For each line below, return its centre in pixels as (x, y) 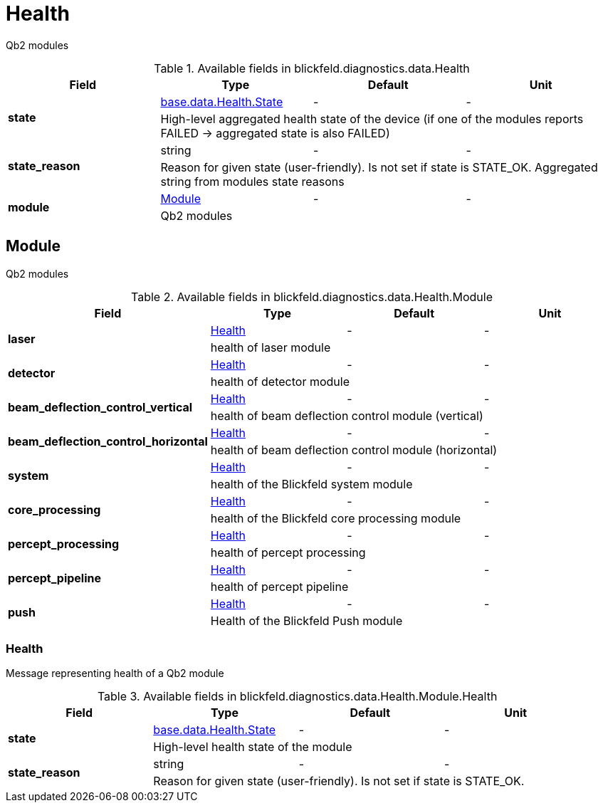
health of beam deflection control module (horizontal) (354, 450)
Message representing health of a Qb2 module (115, 673)
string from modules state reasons (252, 181)
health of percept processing (288, 552)
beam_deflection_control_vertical (100, 407)
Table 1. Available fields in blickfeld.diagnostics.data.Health (312, 68)
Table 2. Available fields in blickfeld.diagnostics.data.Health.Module (312, 297)
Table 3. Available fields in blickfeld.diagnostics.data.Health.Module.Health (297, 697)
